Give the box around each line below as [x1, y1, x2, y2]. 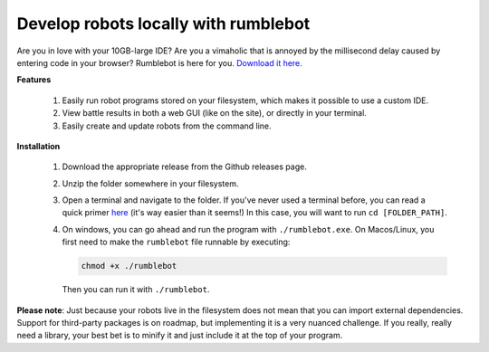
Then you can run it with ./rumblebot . [62, 284, 210, 295]
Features [16, 74, 52, 85]
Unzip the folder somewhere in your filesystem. [62, 177, 239, 189]
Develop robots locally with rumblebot [16, 14, 311, 33]
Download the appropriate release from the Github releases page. [62, 161, 307, 172]
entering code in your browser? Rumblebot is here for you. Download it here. [16, 57, 302, 68]
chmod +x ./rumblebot [81, 261, 177, 271]
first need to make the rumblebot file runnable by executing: [62, 236, 291, 248]
